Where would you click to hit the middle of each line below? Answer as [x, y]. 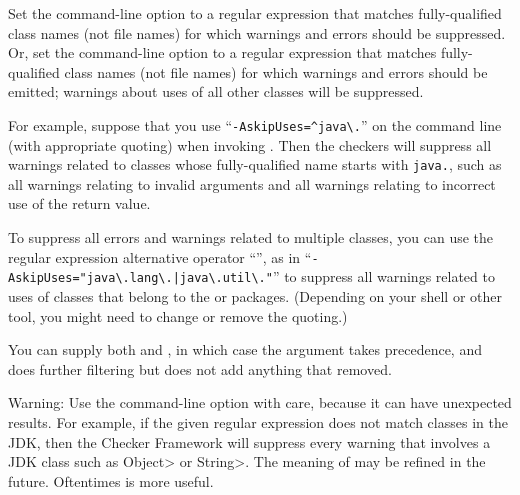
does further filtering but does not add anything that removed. [200, 368]
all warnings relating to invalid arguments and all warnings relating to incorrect [252, 183]
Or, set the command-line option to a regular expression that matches [222, 52]
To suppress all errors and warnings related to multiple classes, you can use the [251, 237]
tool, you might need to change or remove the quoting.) [178, 315]
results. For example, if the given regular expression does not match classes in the [258, 421]
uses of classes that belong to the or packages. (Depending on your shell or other [255, 295]
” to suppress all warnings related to [383, 276]
